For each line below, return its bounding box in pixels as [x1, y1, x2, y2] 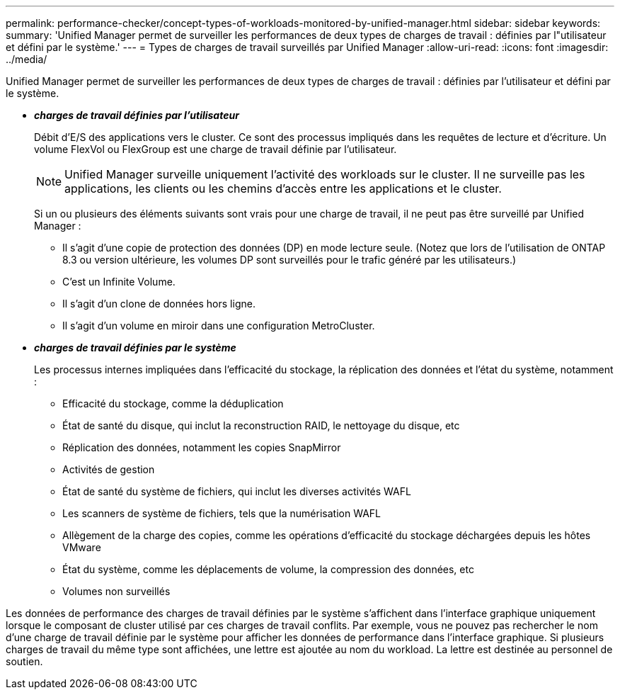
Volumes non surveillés [62, 585, 171, 597]
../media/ [6, 53, 47, 65]
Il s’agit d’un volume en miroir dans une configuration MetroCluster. [62, 320, 375, 332]
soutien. [6, 655, 43, 667]
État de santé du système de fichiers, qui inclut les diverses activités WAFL [62, 485, 411, 497]
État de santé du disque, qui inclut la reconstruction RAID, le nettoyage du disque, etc [62, 419, 460, 431]
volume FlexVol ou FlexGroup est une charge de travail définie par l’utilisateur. [34, 143, 397, 155]
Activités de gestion [62, 463, 155, 475]
